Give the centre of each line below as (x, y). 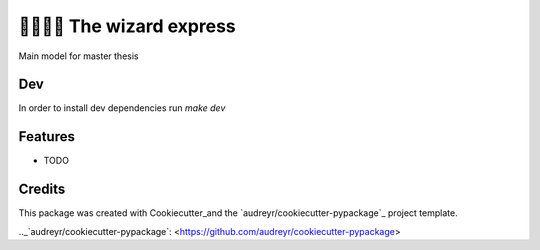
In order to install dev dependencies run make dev (122, 108)
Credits (42, 189)
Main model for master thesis (78, 56)
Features (46, 136)
